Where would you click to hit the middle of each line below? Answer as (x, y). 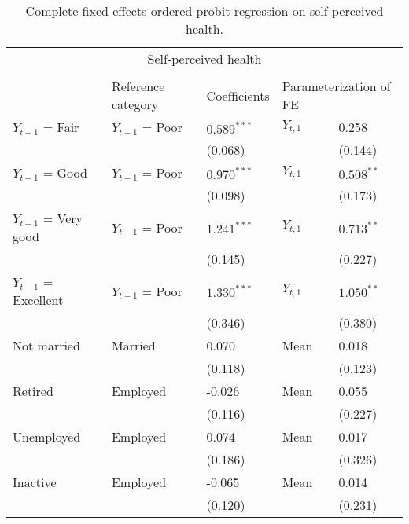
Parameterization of (336, 86)
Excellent (38, 300)
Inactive (35, 482)
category (135, 104)
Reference (138, 86)
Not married (46, 345)
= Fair (61, 127)
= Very (63, 218)
